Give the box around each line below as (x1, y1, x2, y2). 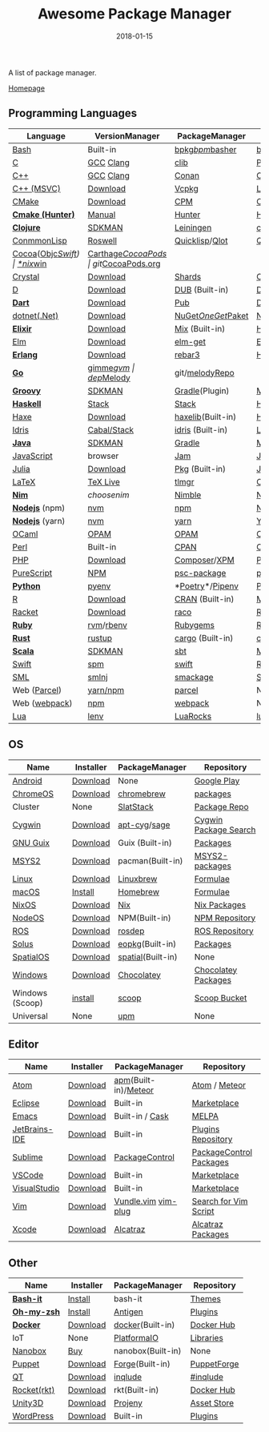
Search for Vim (191, 1196, 248, 1207)
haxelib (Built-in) (175, 411, 237, 422)
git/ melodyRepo (175, 367, 235, 378)
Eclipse (12, 1098, 40, 1109)
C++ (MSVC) (12, 183, 62, 194)
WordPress (12, 1410, 54, 1422)
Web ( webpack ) (12, 698, 73, 709)
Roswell (87, 235, 118, 246)
